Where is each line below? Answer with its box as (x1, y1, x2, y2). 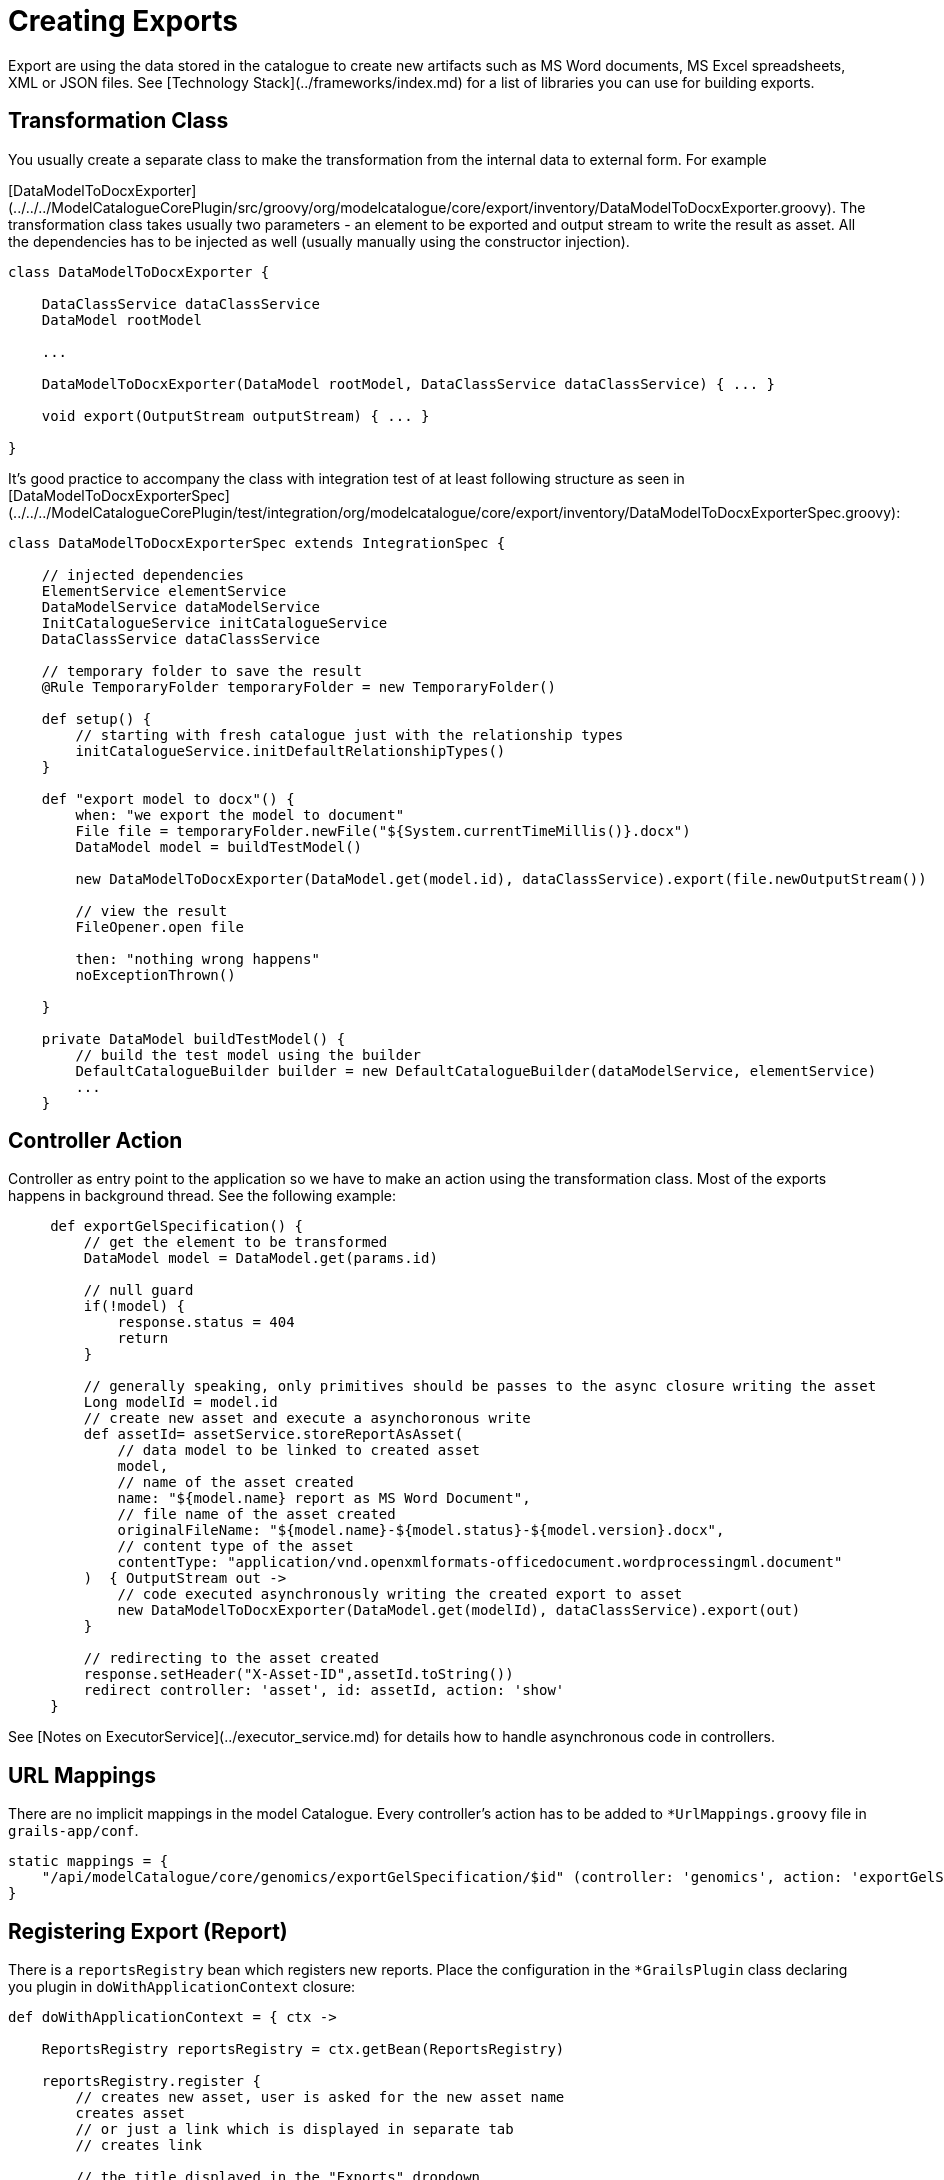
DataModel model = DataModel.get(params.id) (83, 1250, 438, 1267)
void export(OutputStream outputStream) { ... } (41, 407, 430, 424)
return (117, 1330, 169, 1347)
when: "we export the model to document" (75, 806, 405, 823)
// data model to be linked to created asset (117, 1442, 481, 1459)
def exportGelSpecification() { (50, 1218, 304, 1235)
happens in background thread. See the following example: (8, 1187, 396, 1205)
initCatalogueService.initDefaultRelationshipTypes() (75, 742, 506, 759)
